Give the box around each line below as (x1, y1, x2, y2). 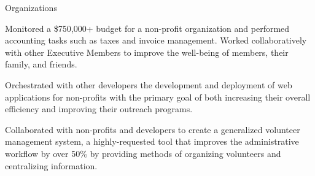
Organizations (5, 1, 57, 13)
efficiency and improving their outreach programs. (5, 102, 193, 115)
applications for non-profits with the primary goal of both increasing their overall (5, 90, 311, 103)
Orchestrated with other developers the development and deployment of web (5, 78, 292, 91)
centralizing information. (5, 159, 98, 172)
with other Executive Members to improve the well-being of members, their (5, 45, 289, 58)
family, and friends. (5, 58, 77, 71)
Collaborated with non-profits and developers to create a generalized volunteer (5, 123, 300, 136)
